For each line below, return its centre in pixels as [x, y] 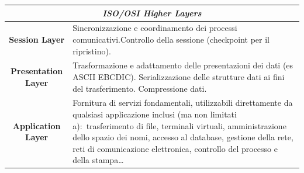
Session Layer [37, 39]
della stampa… [98, 160]
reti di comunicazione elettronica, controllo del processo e [175, 148]
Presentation [37, 71]
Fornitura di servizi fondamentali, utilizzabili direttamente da [183, 103]
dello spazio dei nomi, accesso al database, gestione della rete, [183, 137]
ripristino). [92, 51]
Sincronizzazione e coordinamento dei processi [155, 28]
